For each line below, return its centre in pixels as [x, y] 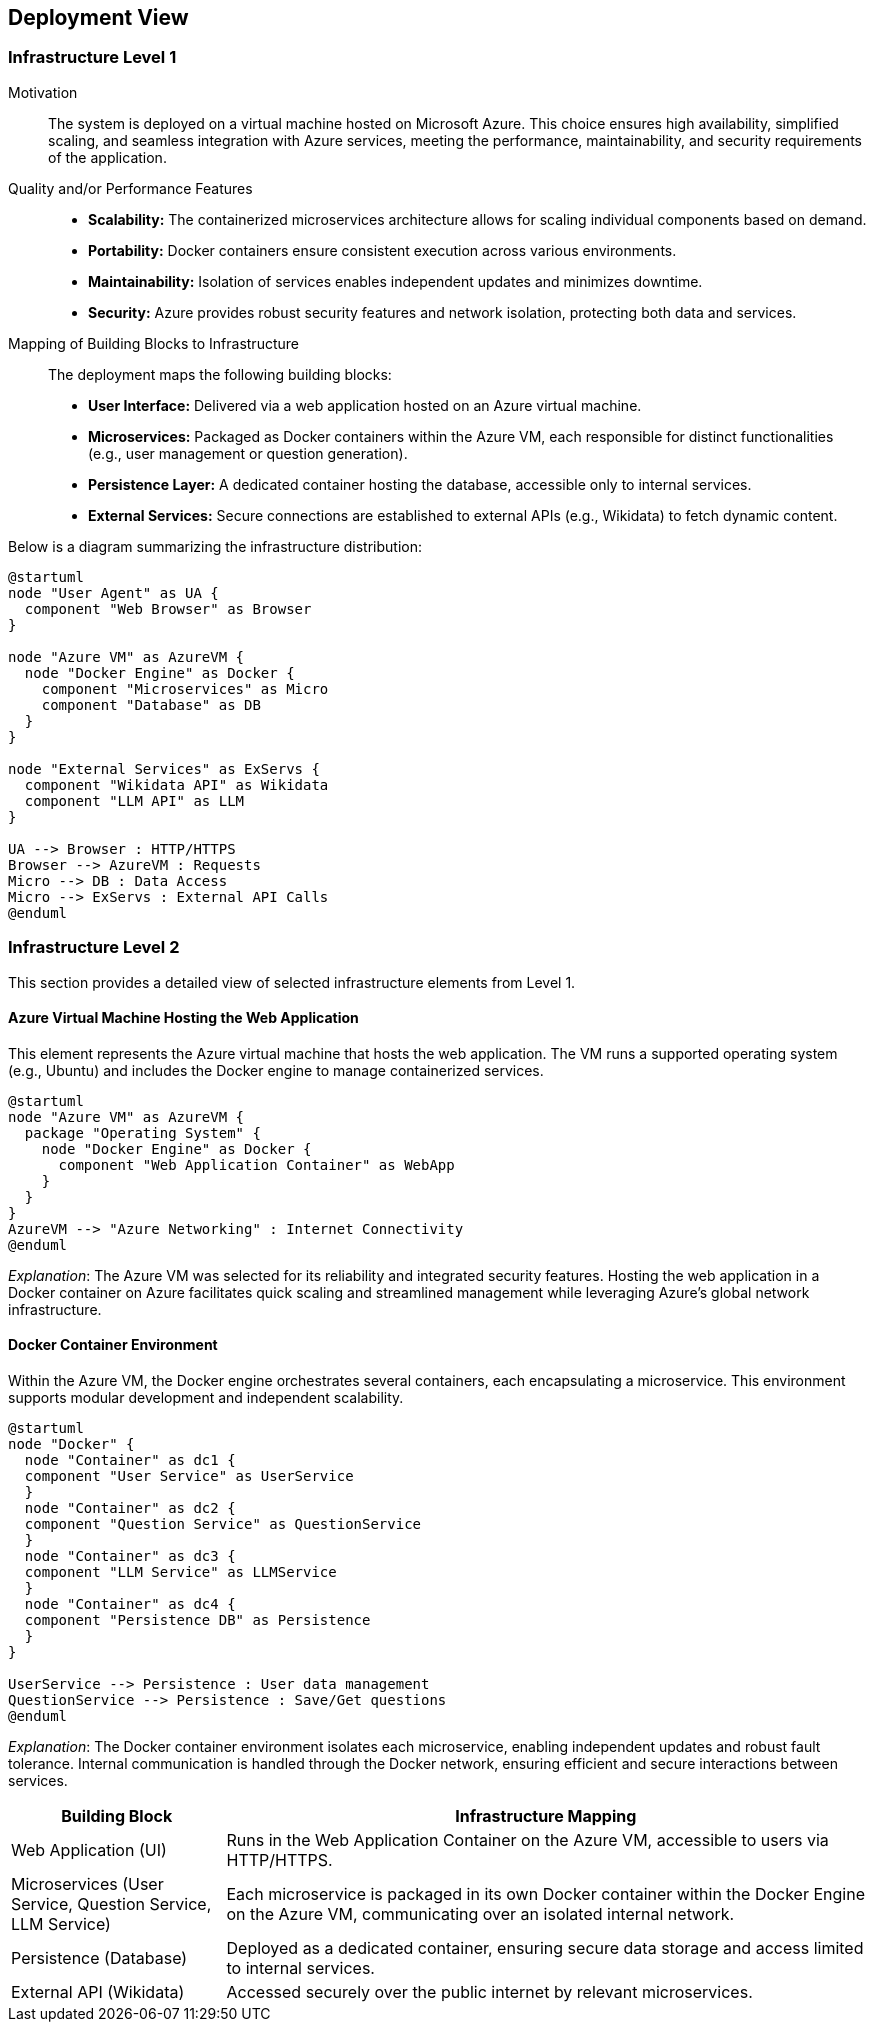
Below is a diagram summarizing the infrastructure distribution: [215, 546]
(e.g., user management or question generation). [248, 453]
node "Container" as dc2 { [130, 1507]
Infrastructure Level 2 [94, 947]
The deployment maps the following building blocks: [220, 374]
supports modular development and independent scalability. [206, 1397]
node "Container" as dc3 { [130, 1555]
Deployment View [98, 17]
